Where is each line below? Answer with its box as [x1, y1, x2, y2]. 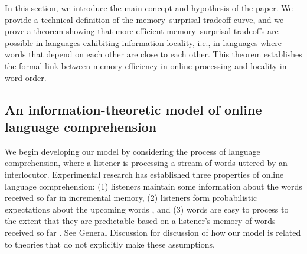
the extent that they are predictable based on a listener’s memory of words [5, 214, 276, 227]
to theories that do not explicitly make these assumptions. [5, 237, 215, 250]
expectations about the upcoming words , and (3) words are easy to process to [5, 203, 289, 215]
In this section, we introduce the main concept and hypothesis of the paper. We [5, 2, 293, 14]
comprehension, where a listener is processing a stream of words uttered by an [5, 157, 288, 169]
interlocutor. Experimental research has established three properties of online [5, 168, 284, 180]
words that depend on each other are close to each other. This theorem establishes [5, 48, 302, 60]
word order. [5, 71, 47, 83]
